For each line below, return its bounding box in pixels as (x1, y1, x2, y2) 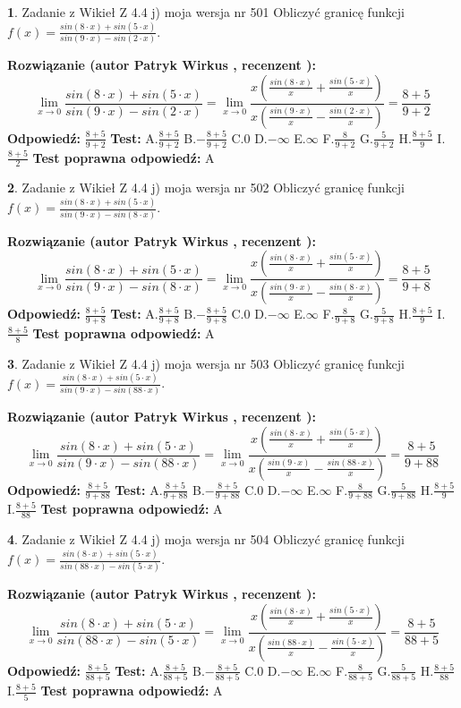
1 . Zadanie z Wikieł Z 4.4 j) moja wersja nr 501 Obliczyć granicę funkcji (7, 3, 405, 21)
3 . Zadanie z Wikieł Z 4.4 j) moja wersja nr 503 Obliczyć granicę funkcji (7, 354, 405, 372)
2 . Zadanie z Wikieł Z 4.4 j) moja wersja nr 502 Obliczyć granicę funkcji (7, 178, 405, 197)
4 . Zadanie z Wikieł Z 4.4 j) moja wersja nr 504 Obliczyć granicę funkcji (7, 530, 405, 549)
